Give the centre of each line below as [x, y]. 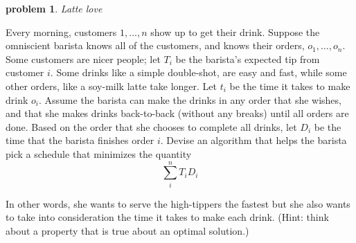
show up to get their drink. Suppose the [235, 31]
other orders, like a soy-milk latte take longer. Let [111, 85]
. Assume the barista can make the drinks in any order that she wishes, [190, 99]
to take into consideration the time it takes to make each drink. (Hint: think [167, 217]
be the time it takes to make [290, 85]
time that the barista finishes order [80, 140]
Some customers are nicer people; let [83, 58]
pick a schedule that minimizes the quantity [99, 153]
